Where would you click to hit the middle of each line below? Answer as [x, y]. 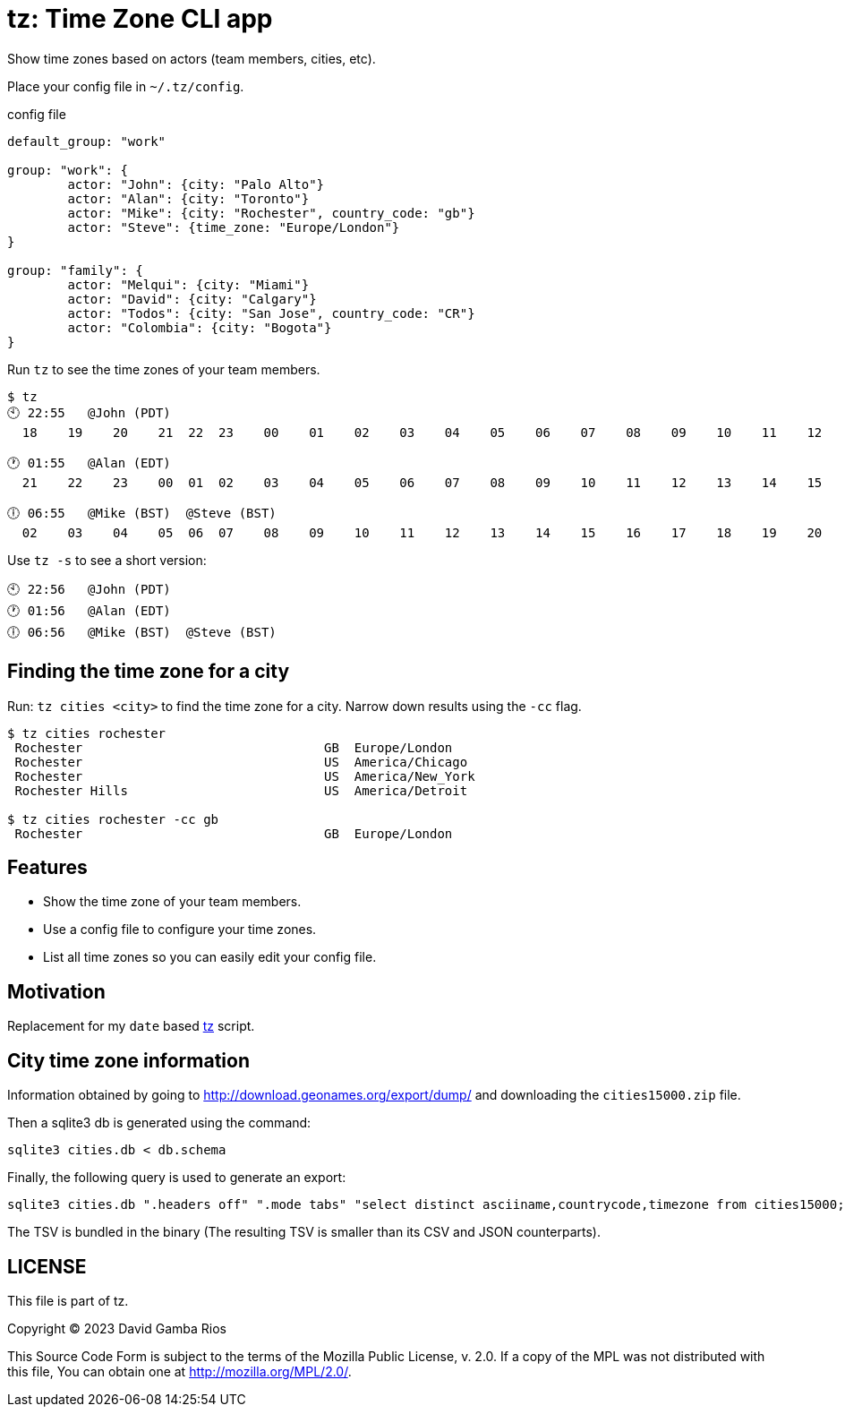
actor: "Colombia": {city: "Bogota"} [200, 327]
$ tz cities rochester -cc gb [113, 819]
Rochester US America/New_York [245, 776]
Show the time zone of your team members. [172, 902]
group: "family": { [75, 270]
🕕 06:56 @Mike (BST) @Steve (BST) [142, 632]
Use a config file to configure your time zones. [180, 930]
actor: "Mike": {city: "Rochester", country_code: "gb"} [271, 213]
